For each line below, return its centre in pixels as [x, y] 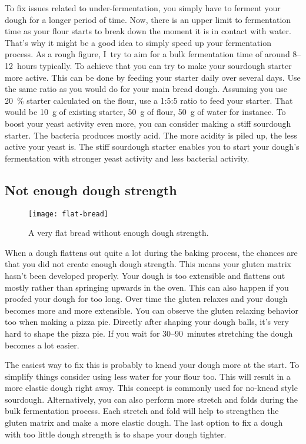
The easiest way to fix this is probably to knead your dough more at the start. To [152, 365]
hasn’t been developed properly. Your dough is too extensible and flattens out [145, 275]
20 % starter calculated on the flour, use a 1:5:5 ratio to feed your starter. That [149, 100]
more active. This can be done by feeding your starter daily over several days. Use [153, 77]
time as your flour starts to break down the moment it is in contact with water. [148, 31]
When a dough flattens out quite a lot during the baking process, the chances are [151, 252]
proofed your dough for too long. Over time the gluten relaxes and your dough [146, 299]
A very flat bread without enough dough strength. [119, 233]
